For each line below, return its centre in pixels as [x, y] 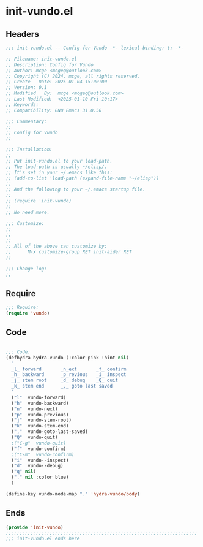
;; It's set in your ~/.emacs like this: [59, 172]
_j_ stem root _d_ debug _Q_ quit [65, 381]
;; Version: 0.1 [26, 88]
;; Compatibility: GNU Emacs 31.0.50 [54, 110]
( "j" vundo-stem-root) [41, 420]
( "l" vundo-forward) [39, 397]
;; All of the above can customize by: [57, 247]
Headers [22, 34]
